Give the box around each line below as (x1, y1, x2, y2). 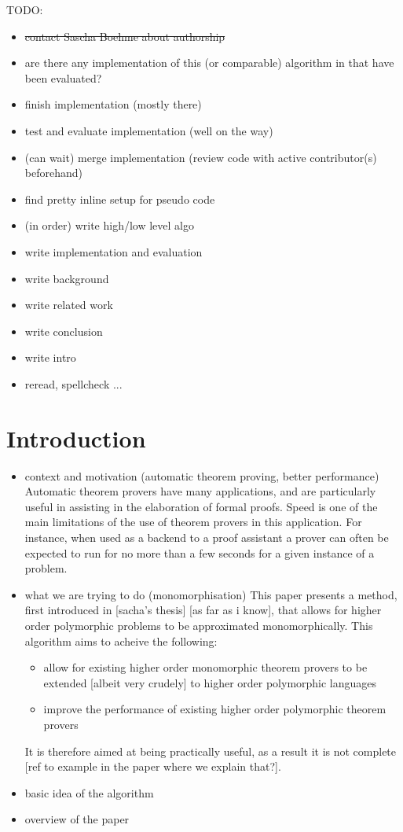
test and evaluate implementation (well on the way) (24, 122, 273, 138)
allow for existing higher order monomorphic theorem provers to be (43, 659, 368, 676)
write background (24, 270, 109, 286)
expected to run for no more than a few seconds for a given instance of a (24, 544, 375, 561)
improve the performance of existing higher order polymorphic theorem (43, 701, 387, 717)
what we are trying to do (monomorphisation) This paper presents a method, (24, 586, 398, 602)
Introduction (6, 422, 146, 454)
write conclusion (24, 322, 103, 339)
